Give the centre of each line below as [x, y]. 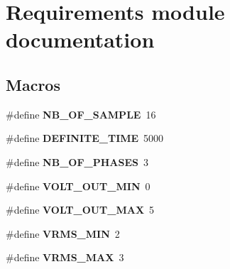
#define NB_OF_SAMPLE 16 [81, 114]
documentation [80, 39]
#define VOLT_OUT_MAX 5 [80, 210]
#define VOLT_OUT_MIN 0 [78, 186]
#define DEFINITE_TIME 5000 [85, 138]
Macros [33, 84]
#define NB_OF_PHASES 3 [77, 161]
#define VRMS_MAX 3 [65, 257]
